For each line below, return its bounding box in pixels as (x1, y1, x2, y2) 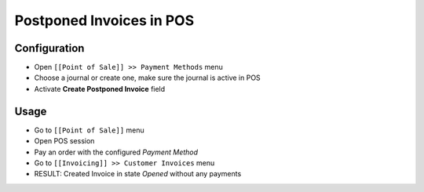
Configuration (14, 42, 85, 55)
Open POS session (34, 136, 95, 146)
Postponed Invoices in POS (14, 12, 195, 29)
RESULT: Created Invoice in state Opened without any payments (34, 169, 242, 179)
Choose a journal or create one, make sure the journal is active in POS (34, 73, 261, 82)
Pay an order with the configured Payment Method (34, 147, 199, 157)
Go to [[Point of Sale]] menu (34, 125, 144, 135)
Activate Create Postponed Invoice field (34, 84, 166, 93)
